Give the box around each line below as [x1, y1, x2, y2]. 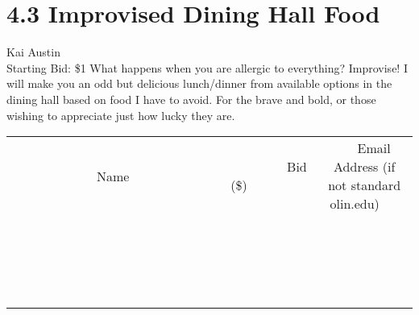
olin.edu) [330, 194, 380, 213]
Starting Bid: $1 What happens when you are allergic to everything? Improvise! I [6, 59, 408, 76]
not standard [328, 176, 401, 195]
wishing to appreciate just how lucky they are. [6, 106, 235, 123]
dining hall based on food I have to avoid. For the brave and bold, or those [6, 90, 376, 107]
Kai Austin [6, 44, 60, 60]
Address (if [334, 157, 396, 176]
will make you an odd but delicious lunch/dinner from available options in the [6, 75, 392, 92]
